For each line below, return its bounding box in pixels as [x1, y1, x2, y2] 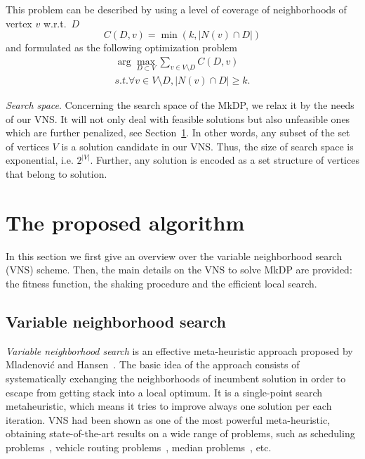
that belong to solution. [6, 167, 107, 181]
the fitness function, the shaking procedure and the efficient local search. [6, 276, 317, 290]
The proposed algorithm [6, 207, 245, 236]
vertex [6, 15, 32, 30]
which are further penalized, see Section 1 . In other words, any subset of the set [6, 125, 350, 140]
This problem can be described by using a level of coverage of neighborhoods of [6, 2, 347, 16]
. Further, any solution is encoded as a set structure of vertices [90, 153, 359, 167]
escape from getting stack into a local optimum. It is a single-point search [6, 384, 323, 399]
